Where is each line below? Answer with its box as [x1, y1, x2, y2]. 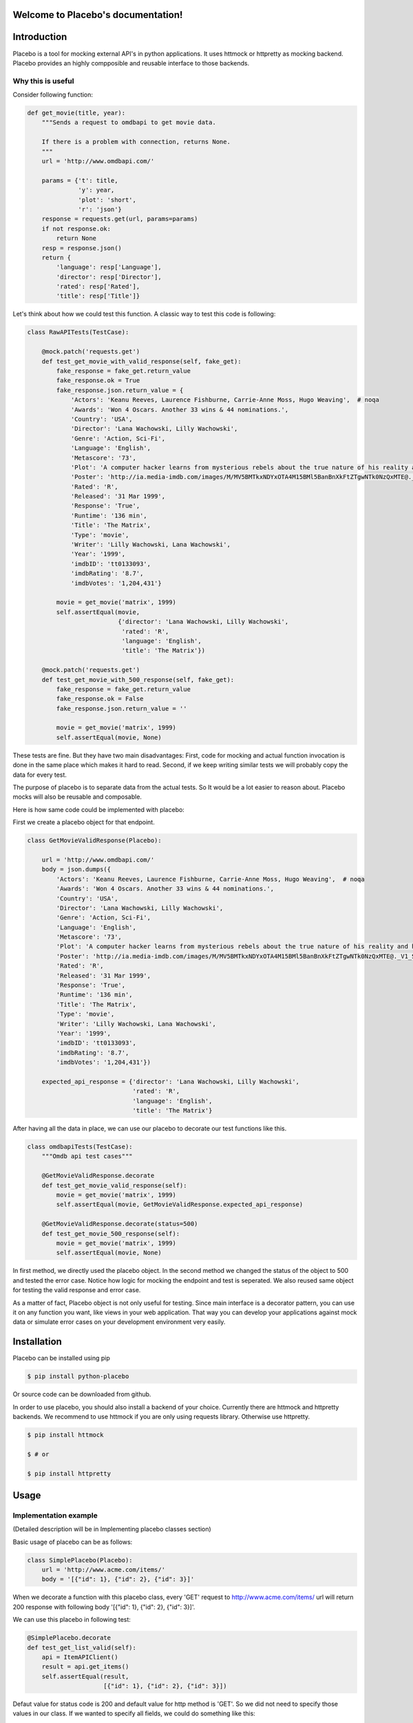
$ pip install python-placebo [27, 1372, 129, 1380]
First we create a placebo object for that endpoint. [12, 818, 155, 826]
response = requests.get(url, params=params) [41, 215, 198, 223]
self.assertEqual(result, [41, 1672, 129, 1680]
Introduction [12, 31, 67, 43]
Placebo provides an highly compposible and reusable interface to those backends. [12, 59, 250, 67]
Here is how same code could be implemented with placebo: [12, 805, 185, 813]
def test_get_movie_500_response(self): [41, 1230, 180, 1237]
